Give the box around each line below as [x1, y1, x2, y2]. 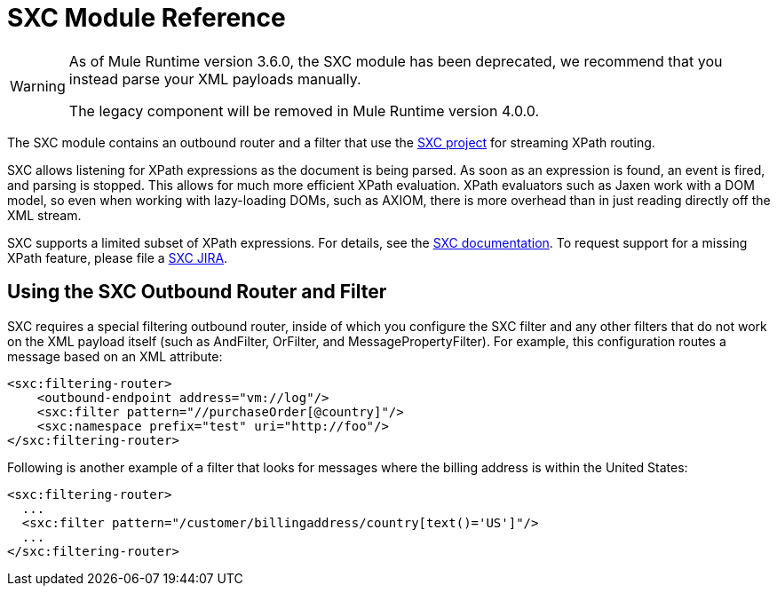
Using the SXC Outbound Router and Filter [7, 281, 387, 304]
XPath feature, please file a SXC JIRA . [7, 249, 228, 265]
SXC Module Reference [7, 3, 286, 33]
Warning [10, 76, 66, 95]
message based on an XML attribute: [7, 348, 223, 364]
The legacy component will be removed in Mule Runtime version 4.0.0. [68, 101, 540, 120]
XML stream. [7, 207, 82, 223]
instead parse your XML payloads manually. [68, 69, 361, 88]
